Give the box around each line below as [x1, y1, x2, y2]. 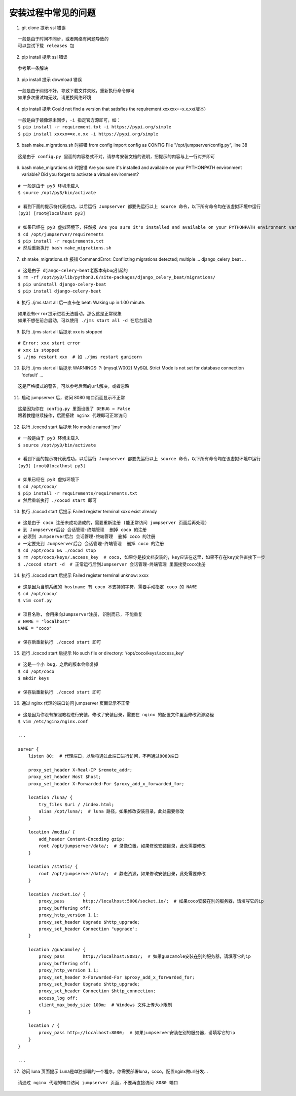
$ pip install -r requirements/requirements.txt [18, 490, 138, 496]
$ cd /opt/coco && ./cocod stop [18, 547, 96, 553]
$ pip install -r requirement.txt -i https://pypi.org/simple [18, 124, 172, 130]
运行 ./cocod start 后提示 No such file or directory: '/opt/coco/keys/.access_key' [21, 650, 185, 656]
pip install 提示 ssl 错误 [21, 54, 68, 60]
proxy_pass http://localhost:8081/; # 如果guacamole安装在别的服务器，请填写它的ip [38, 954, 251, 959]
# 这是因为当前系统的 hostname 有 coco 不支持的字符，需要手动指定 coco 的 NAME [18, 584, 197, 590]
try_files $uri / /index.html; [38, 802, 114, 807]
